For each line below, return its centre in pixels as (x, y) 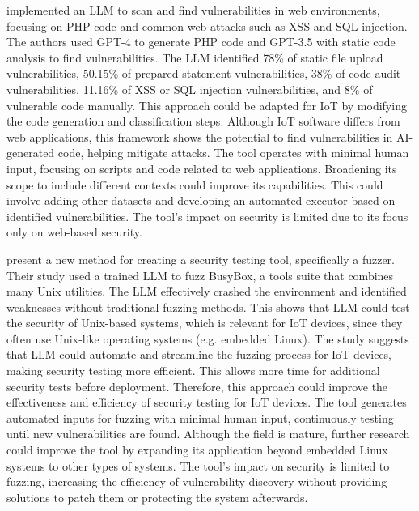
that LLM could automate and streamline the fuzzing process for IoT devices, (199, 354)
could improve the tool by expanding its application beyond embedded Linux (197, 450)
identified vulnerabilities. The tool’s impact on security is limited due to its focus (207, 216)
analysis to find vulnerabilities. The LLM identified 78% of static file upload (195, 57)
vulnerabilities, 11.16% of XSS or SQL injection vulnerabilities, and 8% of (190, 89)
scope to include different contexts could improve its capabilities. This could (195, 184)
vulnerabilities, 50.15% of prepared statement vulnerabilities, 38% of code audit (204, 73)
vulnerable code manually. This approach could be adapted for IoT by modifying (207, 105)
